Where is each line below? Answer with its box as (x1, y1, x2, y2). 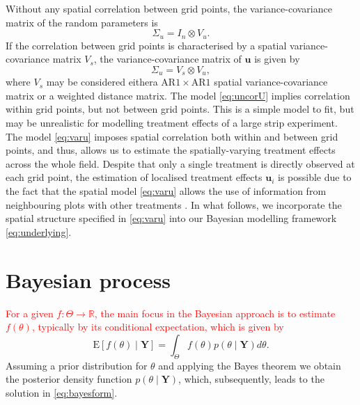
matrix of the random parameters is (6, 15, 158, 29)
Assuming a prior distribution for (6, 358, 148, 372)
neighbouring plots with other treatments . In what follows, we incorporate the (6, 197, 342, 212)
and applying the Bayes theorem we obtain (158, 358, 341, 372)
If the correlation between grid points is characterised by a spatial (6, 38, 287, 52)
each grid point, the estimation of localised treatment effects (6, 170, 263, 184)
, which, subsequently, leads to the (178, 372, 324, 386)
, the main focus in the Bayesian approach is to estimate (94, 305, 336, 320)
